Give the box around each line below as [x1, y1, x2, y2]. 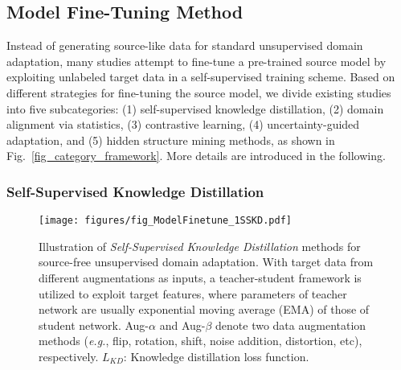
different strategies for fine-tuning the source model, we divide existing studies [6, 84, 391, 101]
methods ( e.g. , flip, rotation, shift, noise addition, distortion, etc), [39, 332, 362, 349]
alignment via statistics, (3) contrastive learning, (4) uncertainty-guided [6, 116, 360, 133]
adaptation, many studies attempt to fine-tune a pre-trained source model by [6, 52, 387, 69]
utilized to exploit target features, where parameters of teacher [39, 285, 347, 302]
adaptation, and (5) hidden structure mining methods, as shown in [6, 131, 335, 148]
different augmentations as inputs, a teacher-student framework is [39, 269, 362, 286]
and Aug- [159, 316, 206, 333]
